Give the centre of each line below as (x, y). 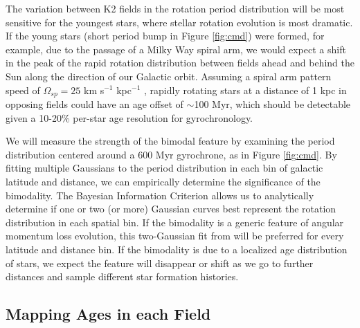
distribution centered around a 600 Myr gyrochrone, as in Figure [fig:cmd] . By (171, 154)
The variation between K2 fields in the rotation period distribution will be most (175, 8)
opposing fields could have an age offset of (94, 104)
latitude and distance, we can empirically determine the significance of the (163, 181)
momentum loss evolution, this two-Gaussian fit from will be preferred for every (175, 236)
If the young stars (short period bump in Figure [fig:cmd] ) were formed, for (165, 36)
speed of (23, 90)
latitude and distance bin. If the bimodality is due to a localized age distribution (177, 249)
